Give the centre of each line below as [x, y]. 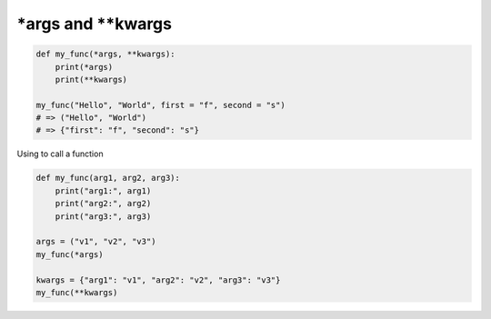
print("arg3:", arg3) [103, 216]
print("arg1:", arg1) [103, 190]
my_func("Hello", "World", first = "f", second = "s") [160, 105]
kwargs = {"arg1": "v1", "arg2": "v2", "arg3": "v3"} [158, 280]
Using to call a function [60, 154]
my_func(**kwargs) [77, 292]
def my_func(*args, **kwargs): [106, 54]
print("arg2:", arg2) [103, 204]
